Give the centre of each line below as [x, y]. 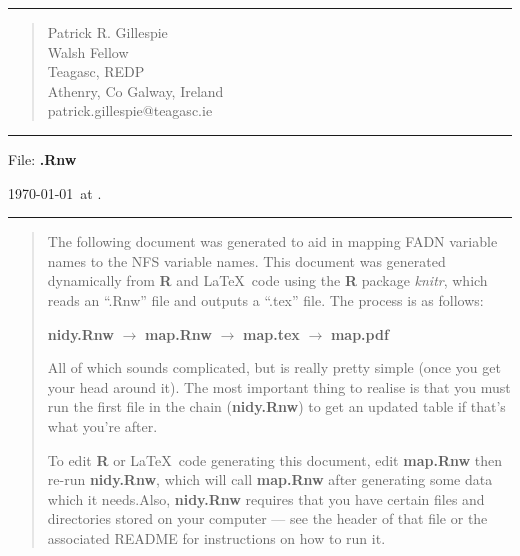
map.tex [271, 333]
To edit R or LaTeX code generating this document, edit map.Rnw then [275, 459]
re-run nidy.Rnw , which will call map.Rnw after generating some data [270, 479]
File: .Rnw [42, 158]
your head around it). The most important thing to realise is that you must [279, 386]
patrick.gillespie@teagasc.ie [130, 110]
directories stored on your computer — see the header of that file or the [267, 518]
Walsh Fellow [88, 51]
